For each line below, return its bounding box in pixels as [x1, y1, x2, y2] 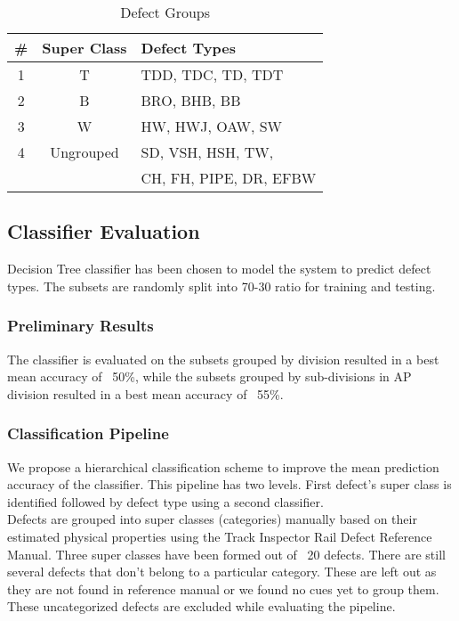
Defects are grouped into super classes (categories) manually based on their [7, 510, 417, 528]
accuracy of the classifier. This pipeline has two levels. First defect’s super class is [7, 475, 452, 494]
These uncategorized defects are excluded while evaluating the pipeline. [7, 597, 396, 616]
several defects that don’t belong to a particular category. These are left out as [7, 562, 437, 581]
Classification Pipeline [7, 422, 169, 445]
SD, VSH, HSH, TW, [141, 142, 274, 162]
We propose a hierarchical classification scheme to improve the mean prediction [7, 457, 439, 476]
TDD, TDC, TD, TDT [141, 64, 284, 85]
